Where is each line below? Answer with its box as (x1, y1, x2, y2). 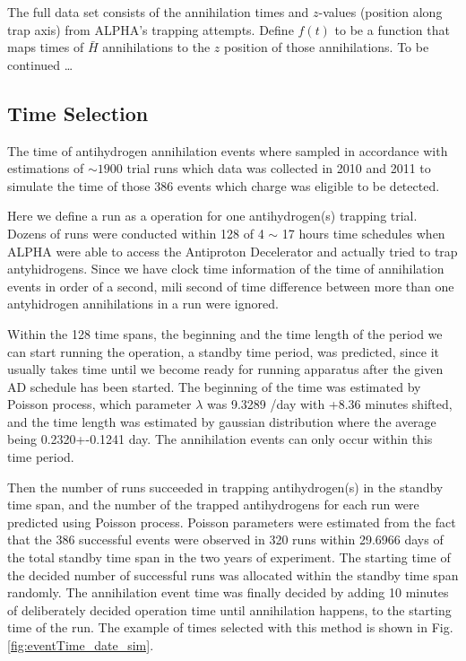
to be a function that (334, 20, 450, 39)
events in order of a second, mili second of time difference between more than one (7, 276, 454, 295)
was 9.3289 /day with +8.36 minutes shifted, (207, 395, 453, 413)
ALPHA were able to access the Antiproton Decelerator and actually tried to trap (7, 241, 458, 260)
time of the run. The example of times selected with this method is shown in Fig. (7, 618, 453, 637)
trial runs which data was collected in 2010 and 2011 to (126, 159, 431, 178)
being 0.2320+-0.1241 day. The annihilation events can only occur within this (7, 430, 433, 448)
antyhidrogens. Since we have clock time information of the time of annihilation (7, 259, 444, 278)
